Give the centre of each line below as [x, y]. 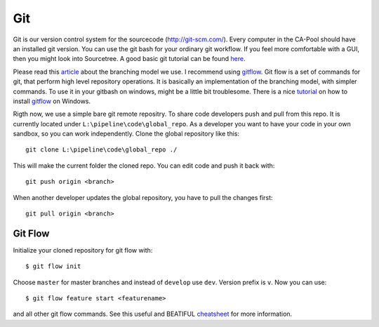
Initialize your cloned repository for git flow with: [83, 250]
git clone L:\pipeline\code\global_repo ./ [101, 150]
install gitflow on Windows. [52, 101]
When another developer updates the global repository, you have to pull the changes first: [143, 197]
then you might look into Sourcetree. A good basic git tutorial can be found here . [129, 59]
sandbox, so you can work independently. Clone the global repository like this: [126, 134]
